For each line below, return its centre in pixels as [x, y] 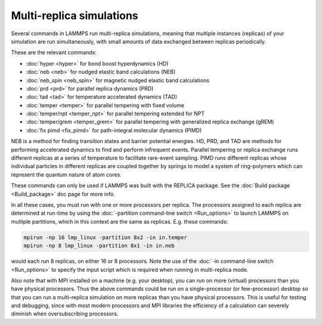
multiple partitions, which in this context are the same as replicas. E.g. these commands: [120, 221]
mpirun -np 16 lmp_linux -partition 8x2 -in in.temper [105, 237]
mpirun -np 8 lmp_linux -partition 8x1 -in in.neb [99, 246]
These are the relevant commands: [54, 52]
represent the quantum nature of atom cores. [66, 174]
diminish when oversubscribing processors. [65, 314]
